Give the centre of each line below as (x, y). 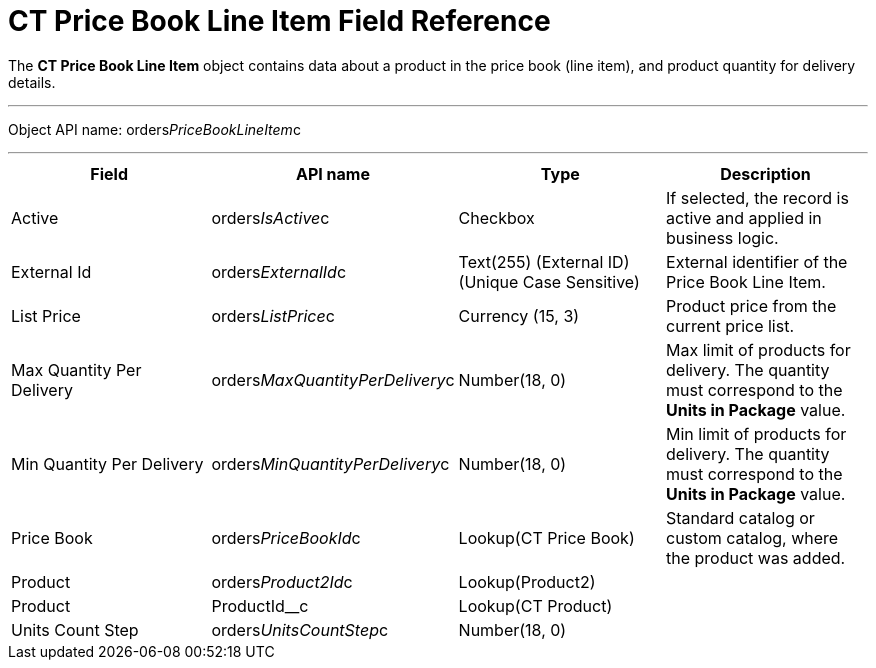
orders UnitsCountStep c (300, 629)
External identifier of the (757, 261)
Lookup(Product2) (527, 581)
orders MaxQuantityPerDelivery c (333, 379)
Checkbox (496, 217)
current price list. (730, 325)
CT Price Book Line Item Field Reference (279, 21)
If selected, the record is (757, 197)
